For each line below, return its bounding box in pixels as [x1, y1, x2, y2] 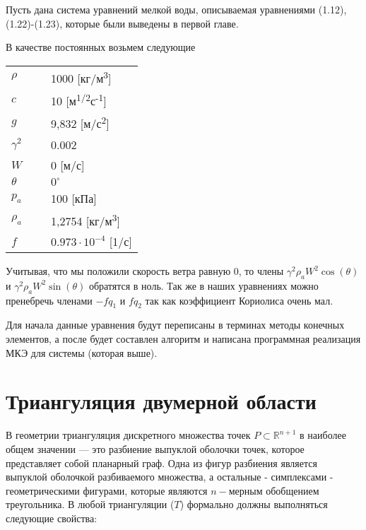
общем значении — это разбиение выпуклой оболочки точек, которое [6, 441, 305, 456]
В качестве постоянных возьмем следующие [6, 40, 196, 54]
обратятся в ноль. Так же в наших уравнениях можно [88, 278, 319, 293]
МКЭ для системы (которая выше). [6, 345, 158, 360]
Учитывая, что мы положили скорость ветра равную [6, 264, 231, 278]
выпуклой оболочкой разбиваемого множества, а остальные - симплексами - [6, 469, 333, 484]
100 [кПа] [51, 189, 97, 206]
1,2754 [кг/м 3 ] [51, 210, 120, 230]
